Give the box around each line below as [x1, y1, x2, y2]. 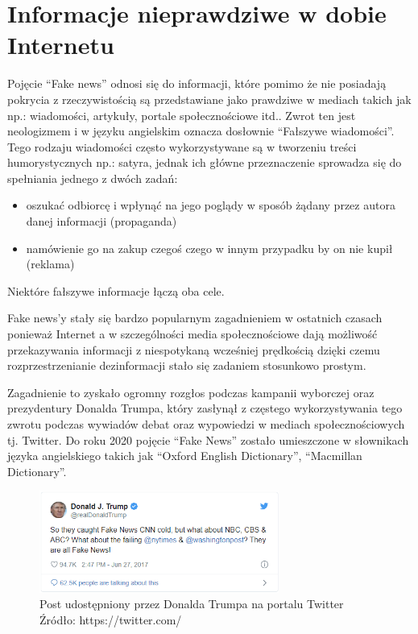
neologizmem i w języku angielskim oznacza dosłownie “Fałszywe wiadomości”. [7, 122, 395, 139]
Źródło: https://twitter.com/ [39, 611, 182, 628]
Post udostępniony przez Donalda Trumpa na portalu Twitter [39, 595, 344, 612]
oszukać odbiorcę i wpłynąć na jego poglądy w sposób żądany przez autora [26, 197, 395, 213]
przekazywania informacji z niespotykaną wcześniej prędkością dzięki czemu [7, 341, 380, 358]
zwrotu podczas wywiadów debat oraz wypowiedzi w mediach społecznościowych [7, 416, 405, 432]
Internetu [7, 28, 114, 61]
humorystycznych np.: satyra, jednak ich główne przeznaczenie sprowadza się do [7, 154, 402, 171]
